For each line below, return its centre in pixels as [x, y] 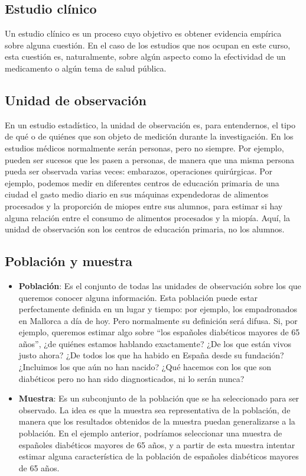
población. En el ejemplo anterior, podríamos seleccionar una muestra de [150, 433]
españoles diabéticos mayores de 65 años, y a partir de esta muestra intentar [157, 444]
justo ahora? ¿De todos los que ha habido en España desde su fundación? [151, 355]
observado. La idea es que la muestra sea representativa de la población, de [154, 409]
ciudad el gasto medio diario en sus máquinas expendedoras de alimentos [137, 194]
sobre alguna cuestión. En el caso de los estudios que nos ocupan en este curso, [148, 45]
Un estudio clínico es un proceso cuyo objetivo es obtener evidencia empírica [143, 33]
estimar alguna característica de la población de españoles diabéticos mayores [159, 456]
